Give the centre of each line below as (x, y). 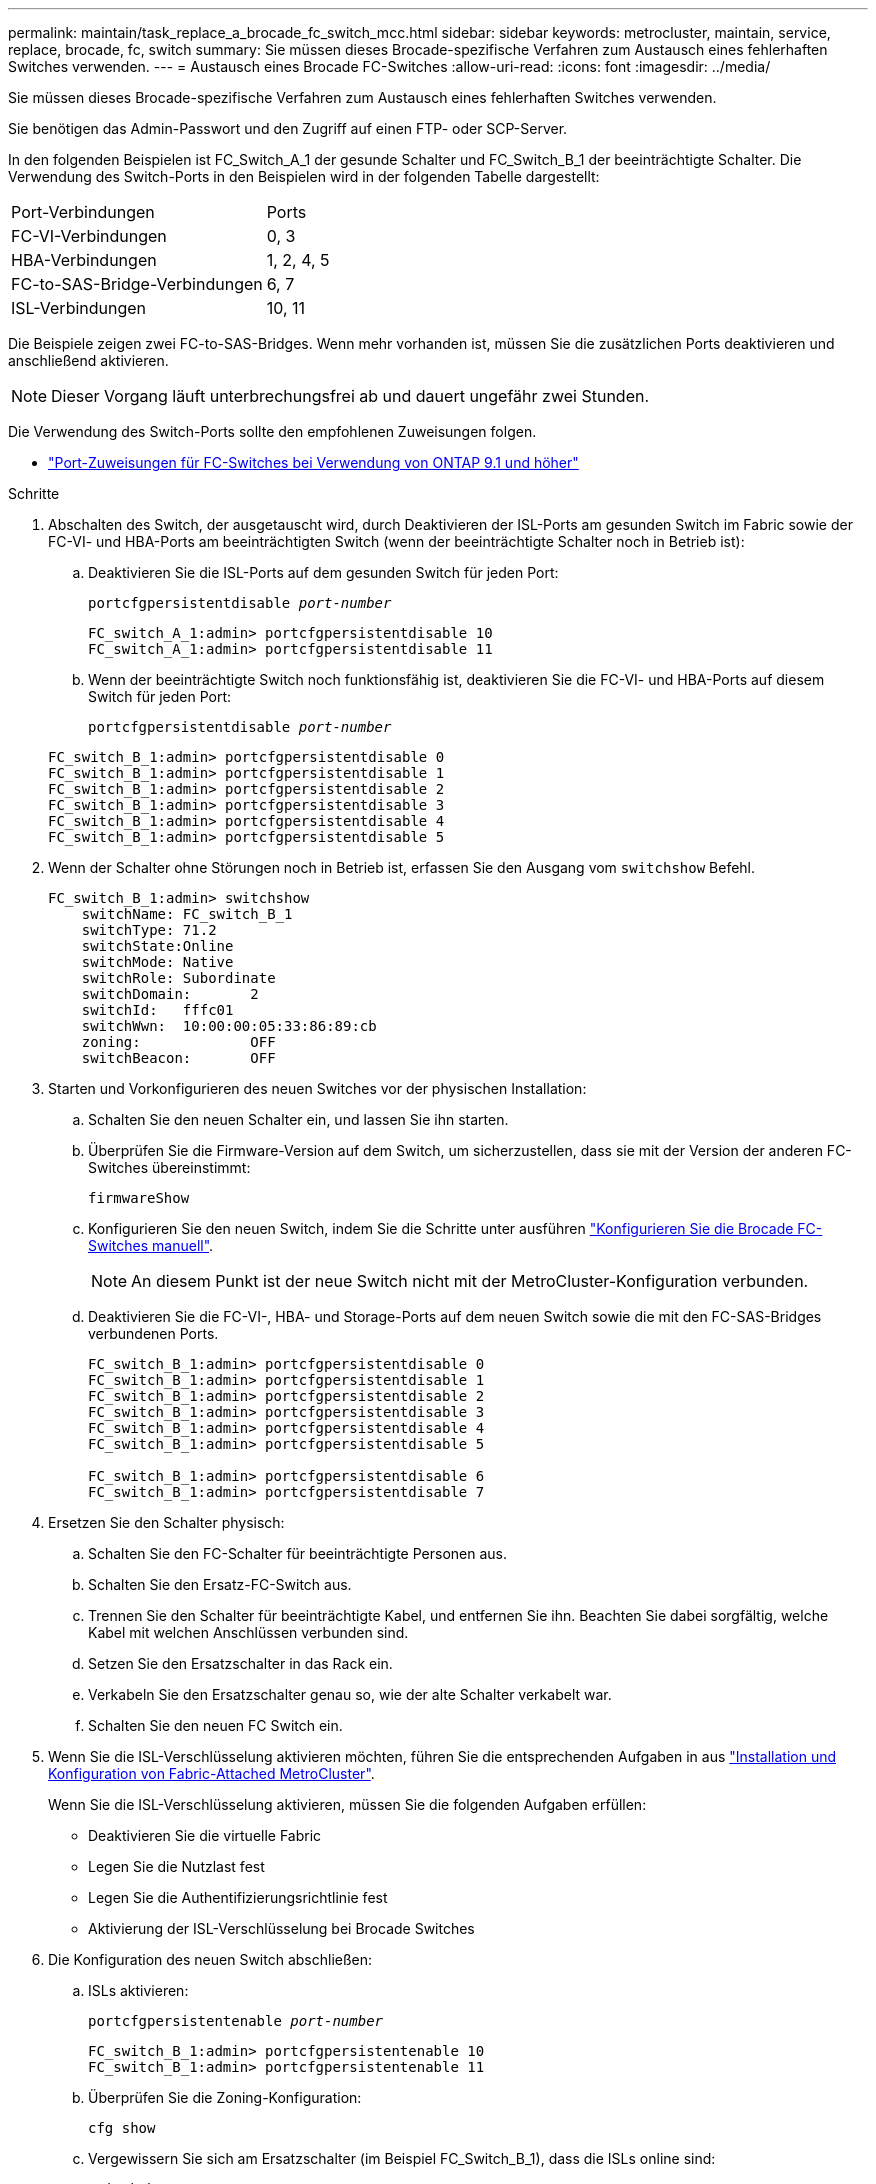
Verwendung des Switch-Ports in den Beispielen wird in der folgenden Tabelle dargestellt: (304, 176)
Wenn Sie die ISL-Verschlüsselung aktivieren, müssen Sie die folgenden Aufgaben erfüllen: (347, 1804)
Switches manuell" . (151, 1245)
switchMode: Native (157, 962)
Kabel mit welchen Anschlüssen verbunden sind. (248, 1632)
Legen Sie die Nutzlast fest (176, 1866)
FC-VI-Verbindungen (89, 236)
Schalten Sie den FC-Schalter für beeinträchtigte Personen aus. (298, 1553)
